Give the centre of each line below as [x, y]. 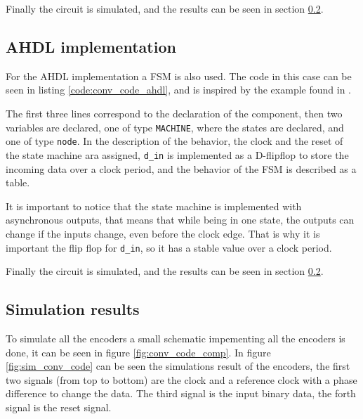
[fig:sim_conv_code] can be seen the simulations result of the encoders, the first [178, 366]
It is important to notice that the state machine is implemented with [154, 206]
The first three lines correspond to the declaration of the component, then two [174, 113]
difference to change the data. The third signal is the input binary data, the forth [181, 393]
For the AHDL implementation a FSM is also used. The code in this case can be [179, 76]
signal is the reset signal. [59, 407]
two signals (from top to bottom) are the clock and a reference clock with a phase [181, 379]
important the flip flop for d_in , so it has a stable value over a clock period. [169, 247]
